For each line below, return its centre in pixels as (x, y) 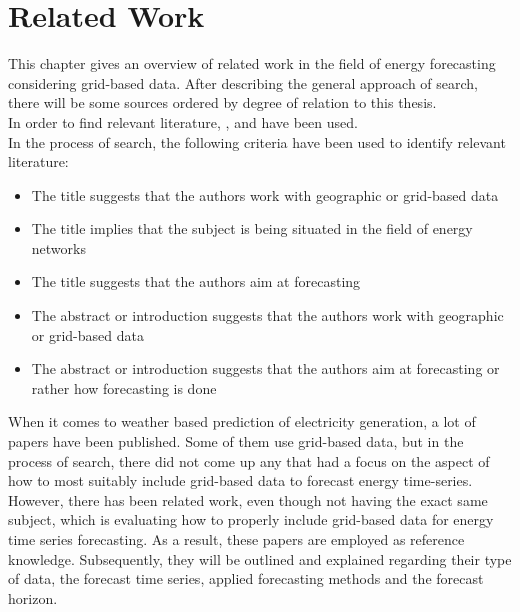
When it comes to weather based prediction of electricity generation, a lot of (242, 421)
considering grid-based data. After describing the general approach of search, (243, 82)
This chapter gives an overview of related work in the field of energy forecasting (252, 63)
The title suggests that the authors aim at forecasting (196, 281)
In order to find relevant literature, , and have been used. (183, 121)
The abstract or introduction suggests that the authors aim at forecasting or (265, 368)
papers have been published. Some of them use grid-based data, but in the (236, 441)
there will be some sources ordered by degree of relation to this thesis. (222, 102)
